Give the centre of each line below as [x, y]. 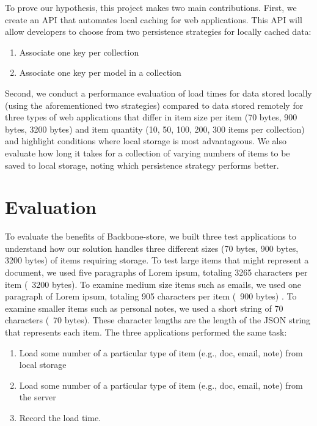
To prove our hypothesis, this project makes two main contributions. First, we [151, 7]
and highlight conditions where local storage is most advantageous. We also [146, 141]
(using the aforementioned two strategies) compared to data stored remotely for [154, 105]
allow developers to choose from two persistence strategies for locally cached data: [158, 31]
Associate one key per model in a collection [100, 72]
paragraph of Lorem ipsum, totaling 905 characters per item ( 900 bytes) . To [151, 296]
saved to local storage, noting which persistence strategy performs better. [142, 165]
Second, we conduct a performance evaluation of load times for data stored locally [158, 93]
